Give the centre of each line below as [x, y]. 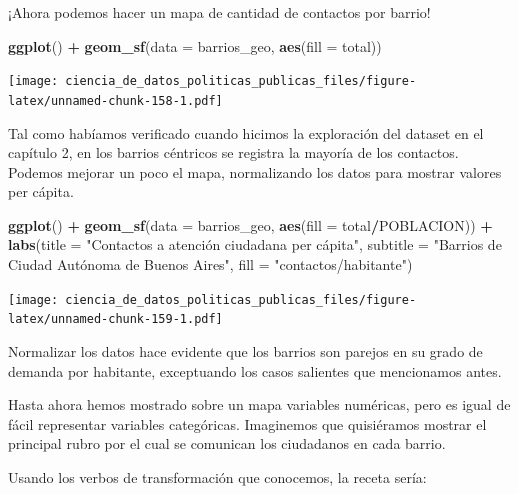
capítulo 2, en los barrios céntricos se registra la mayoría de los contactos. [233, 152]
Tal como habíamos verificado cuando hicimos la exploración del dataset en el [246, 132]
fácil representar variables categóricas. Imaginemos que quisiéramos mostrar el [247, 423]
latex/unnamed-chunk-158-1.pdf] [115, 100]
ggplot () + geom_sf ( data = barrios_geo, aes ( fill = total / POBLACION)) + [250, 224]
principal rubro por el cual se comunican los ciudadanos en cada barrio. [227, 443]
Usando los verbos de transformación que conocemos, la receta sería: [217, 476]
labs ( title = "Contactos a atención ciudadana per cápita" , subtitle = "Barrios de [255, 244]
